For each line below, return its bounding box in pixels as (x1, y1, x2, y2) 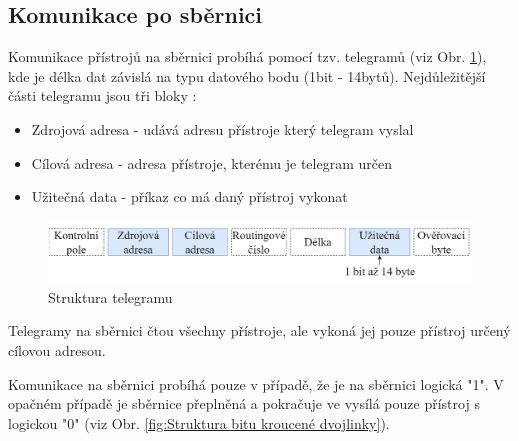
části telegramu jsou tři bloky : (8, 85, 197, 106)
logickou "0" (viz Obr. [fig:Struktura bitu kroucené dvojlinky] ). (8, 412, 390, 433)
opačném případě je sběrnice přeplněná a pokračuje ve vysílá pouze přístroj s (8, 393, 480, 414)
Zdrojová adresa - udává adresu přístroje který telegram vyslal (31, 118, 414, 139)
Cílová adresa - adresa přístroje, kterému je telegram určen (31, 152, 392, 173)
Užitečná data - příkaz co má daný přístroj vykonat (31, 186, 348, 207)
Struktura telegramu (48, 286, 173, 307)
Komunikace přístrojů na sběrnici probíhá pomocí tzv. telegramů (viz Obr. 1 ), (8, 46, 487, 67)
